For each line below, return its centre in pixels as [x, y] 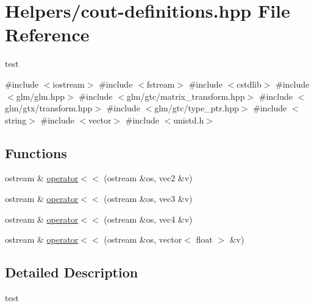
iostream [69, 84]
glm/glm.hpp [41, 96]
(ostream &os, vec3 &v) [148, 199]
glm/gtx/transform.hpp [49, 108]
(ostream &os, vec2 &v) [148, 178]
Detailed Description [72, 272]
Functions [36, 152]
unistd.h [189, 120]
